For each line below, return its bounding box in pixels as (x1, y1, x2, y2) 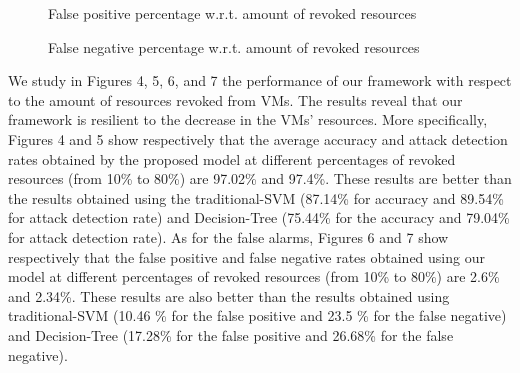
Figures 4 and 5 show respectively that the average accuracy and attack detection (8, 128, 508, 149)
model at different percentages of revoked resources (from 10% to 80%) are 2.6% (8, 266, 500, 287)
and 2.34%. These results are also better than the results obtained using (8, 285, 450, 306)
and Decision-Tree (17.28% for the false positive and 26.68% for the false (8, 324, 454, 345)
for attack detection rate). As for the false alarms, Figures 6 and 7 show (8, 226, 449, 247)
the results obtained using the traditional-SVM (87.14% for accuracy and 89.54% (8, 187, 504, 208)
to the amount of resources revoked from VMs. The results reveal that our (8, 89, 463, 110)
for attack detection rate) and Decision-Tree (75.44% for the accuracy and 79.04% (8, 207, 510, 228)
